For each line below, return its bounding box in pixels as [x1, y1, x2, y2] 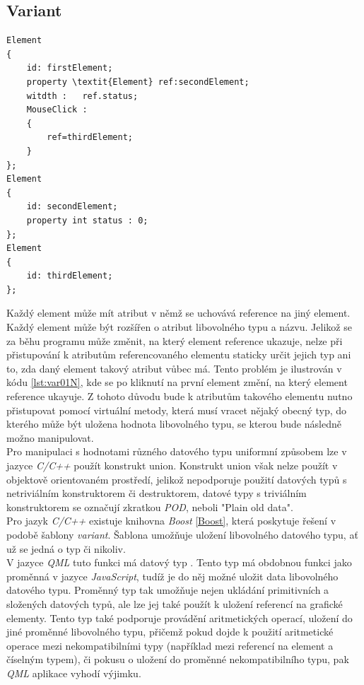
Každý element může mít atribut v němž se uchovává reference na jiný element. [6, 305, 351, 320]
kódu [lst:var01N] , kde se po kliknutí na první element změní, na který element [6, 375, 348, 390]
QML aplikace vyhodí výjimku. [6, 665, 141, 680]
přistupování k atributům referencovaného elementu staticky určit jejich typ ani [6, 347, 351, 362]
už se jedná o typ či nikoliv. [6, 541, 126, 556]
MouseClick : [26, 105, 88, 115]
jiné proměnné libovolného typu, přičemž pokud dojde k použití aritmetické [6, 624, 334, 639]
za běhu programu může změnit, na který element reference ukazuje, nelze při [6, 333, 343, 348]
